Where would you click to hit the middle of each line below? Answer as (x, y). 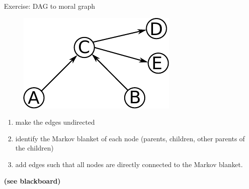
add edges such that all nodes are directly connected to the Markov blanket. (129, 164)
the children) (35, 148)
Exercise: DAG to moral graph (49, 6)
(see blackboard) (32, 180)
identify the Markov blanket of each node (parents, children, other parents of (130, 138)
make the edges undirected (55, 122)
